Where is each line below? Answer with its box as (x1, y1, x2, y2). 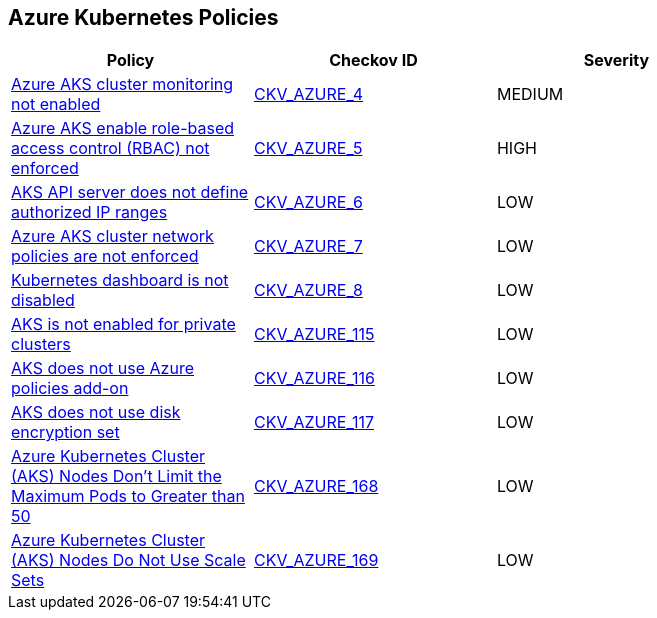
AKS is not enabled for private (11, 314, 236, 335)
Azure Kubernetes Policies (8, 5, 279, 30)
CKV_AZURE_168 (253, 476, 379, 497)
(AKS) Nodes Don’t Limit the (11, 466, 222, 487)
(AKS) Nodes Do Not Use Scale (11, 550, 246, 571)
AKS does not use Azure (11, 358, 194, 379)
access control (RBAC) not (11, 138, 210, 159)
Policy (106, 50, 155, 71)
